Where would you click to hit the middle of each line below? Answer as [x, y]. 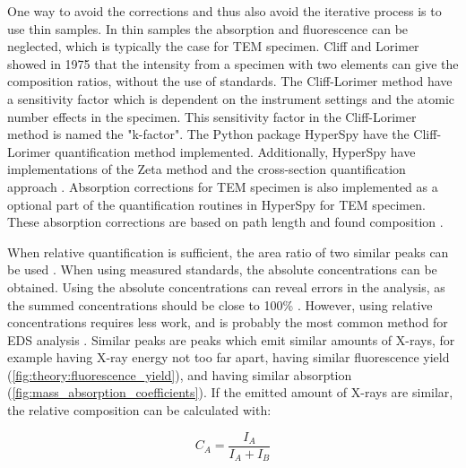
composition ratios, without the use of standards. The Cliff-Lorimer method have [230, 81]
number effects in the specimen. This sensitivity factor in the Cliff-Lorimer [212, 116]
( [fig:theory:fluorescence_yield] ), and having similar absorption [180, 374]
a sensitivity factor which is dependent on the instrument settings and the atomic [231, 98]
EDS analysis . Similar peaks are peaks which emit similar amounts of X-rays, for [231, 339]
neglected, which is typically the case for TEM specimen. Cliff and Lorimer [213, 46]
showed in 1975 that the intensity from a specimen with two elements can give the [233, 63]
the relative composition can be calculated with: [139, 410]
